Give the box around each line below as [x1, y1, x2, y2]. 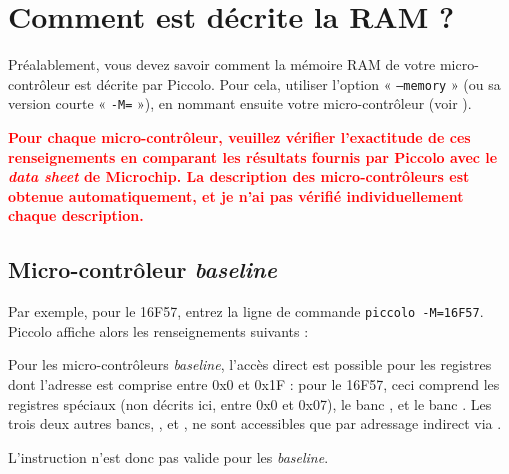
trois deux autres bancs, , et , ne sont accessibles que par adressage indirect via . [8, 413, 502, 434]
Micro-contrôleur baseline [8, 254, 277, 285]
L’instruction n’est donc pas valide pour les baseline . [8, 446, 329, 467]
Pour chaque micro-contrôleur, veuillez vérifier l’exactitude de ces [8, 127, 471, 148]
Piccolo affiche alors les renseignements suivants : [8, 320, 309, 341]
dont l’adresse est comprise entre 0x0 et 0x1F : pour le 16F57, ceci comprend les [8, 374, 500, 395]
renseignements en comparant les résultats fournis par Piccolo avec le [8, 146, 498, 167]
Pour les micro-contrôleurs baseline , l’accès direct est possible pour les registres [8, 354, 492, 375]
